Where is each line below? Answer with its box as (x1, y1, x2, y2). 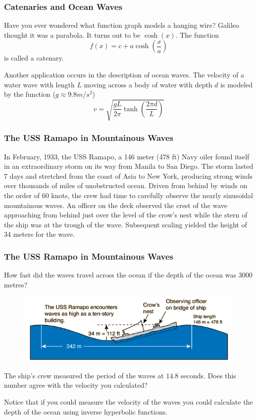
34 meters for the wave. (4, 229, 75, 239)
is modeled (220, 79, 253, 89)
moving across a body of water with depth (84, 79, 212, 89)
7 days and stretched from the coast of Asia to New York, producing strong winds (4, 170, 253, 181)
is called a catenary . (4, 53, 64, 63)
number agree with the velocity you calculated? (4, 380, 148, 390)
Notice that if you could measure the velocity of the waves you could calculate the (4, 397, 253, 407)
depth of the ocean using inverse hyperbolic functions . (4, 406, 168, 417)
